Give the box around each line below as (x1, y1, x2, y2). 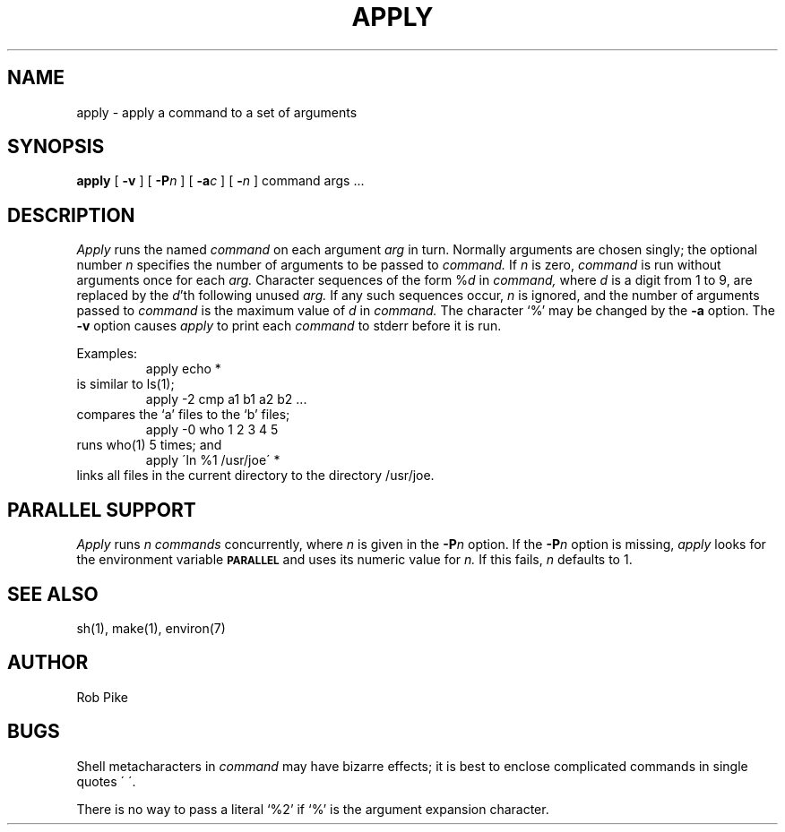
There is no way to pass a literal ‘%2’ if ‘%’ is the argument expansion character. (76, 801, 549, 817)
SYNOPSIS (7, 135, 105, 159)
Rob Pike (76, 689, 128, 705)
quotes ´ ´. (76, 773, 136, 789)
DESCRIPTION (7, 203, 135, 227)
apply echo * (145, 361, 221, 377)
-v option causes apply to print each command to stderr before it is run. (76, 318, 502, 334)
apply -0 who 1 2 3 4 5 (145, 422, 279, 438)
